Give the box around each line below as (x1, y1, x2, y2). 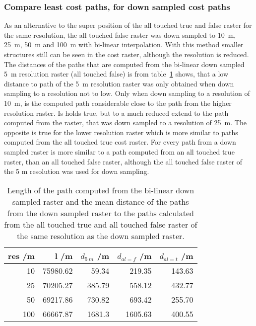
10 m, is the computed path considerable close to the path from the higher (4, 97, 232, 108)
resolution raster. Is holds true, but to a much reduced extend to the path (4, 107, 229, 118)
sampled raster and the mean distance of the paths (12, 195, 189, 207)
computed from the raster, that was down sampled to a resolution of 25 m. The (4, 117, 247, 128)
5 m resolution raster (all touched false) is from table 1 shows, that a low (4, 69, 229, 79)
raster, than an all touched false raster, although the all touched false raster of (4, 156, 243, 166)
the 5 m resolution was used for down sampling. (4, 166, 149, 176)
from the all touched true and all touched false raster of (4, 218, 197, 230)
